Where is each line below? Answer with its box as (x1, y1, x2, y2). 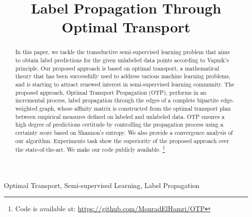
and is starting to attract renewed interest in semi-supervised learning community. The (15, 80, 235, 88)
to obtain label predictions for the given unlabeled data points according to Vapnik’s (15, 56, 229, 64)
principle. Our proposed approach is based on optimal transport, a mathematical (15, 64, 220, 72)
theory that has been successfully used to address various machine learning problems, (15, 72, 231, 80)
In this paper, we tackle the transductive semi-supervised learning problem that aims (15, 48, 230, 56)
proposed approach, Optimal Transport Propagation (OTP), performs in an (15, 88, 206, 96)
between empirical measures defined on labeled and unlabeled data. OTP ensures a (15, 112, 225, 120)
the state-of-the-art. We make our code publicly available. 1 (15, 144, 165, 154)
